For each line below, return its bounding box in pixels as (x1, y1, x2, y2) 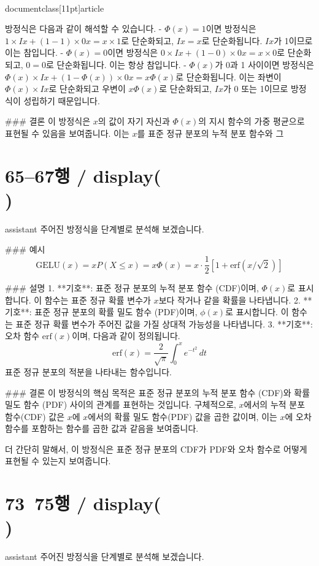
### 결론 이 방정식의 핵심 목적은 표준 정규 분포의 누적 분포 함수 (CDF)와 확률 (5, 386, 310, 399)
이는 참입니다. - (5, 46, 64, 59)
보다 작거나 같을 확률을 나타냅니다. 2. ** (158, 293, 312, 306)
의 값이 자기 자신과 (98, 115, 170, 128)
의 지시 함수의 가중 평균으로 (198, 115, 305, 128)
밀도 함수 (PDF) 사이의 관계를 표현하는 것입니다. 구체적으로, (5, 398, 236, 411)
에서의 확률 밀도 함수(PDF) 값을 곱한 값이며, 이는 (88, 410, 277, 423)
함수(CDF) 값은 (5, 410, 65, 423)
